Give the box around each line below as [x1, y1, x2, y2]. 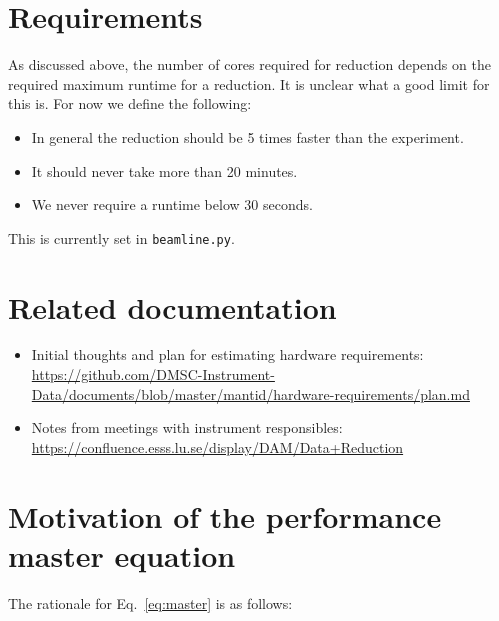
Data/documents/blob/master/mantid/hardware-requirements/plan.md [31, 383, 470, 404]
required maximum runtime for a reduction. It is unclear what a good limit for [8, 73, 490, 94]
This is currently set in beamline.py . [8, 227, 235, 248]
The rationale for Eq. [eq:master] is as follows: [8, 592, 293, 613]
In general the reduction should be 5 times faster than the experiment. [31, 126, 464, 147]
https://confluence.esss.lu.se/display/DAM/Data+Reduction [31, 436, 404, 457]
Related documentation [8, 286, 337, 327]
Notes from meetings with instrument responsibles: [31, 417, 343, 438]
